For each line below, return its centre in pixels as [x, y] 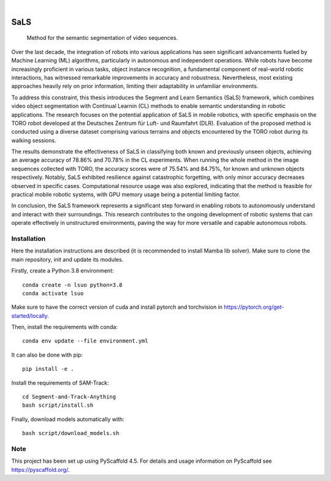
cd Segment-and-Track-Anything [69, 397]
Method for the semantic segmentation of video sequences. [102, 38]
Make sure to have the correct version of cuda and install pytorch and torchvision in [117, 307]
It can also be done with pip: [47, 355]
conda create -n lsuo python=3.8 [72, 285]
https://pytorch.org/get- [254, 307]
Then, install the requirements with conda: [64, 327]
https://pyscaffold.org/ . [40, 469]
